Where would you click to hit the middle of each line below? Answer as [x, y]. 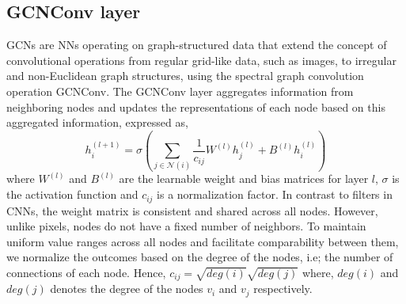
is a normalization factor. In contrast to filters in [275, 194]
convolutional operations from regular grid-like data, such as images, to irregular [201, 60]
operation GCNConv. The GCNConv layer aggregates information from [180, 91]
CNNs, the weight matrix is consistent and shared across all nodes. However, [192, 210]
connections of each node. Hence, [86, 272]
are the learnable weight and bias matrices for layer [244, 179]
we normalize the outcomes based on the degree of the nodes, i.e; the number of [200, 257]
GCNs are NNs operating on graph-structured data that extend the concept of [197, 45]
